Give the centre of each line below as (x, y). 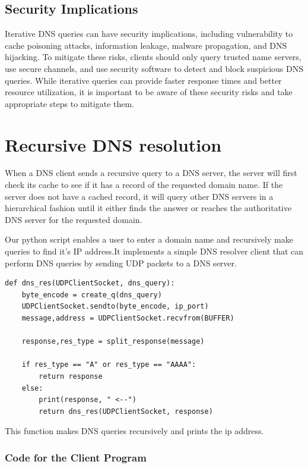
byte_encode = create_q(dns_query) (92, 295)
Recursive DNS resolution (113, 144)
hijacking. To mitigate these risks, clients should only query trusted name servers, (153, 57)
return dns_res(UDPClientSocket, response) (126, 411)
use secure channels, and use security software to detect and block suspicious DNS (154, 68)
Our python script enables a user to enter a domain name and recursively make (149, 239)
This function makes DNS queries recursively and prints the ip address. (134, 431)
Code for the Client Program (76, 457)
